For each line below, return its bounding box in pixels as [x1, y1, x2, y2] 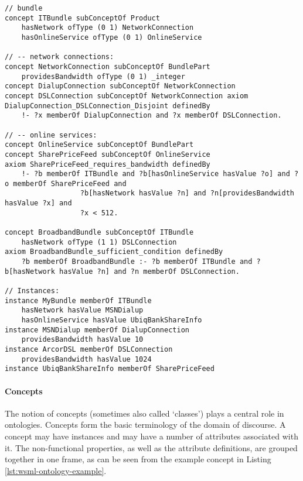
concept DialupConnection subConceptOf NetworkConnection [5, 82, 236, 91]
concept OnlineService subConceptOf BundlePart [5, 140, 194, 149]
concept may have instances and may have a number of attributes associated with [5, 430, 298, 442]
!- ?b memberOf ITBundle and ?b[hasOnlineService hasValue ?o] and [21, 170, 290, 178]
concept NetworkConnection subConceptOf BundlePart [5, 62, 210, 71]
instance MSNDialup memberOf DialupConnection [5, 325, 189, 334]
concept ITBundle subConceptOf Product [5, 13, 160, 22]
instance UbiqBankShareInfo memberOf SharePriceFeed [5, 365, 215, 373]
